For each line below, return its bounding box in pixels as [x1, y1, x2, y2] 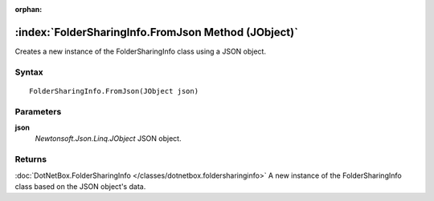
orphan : [14, 5, 43, 14]
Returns [14, 154, 47, 165]
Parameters [14, 106, 62, 117]
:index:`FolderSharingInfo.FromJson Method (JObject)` [14, 25, 299, 39]
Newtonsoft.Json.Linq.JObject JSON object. [35, 134, 182, 143]
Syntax [14, 66, 43, 78]
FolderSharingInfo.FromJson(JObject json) [29, 86, 199, 95]
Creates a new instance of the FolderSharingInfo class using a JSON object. [14, 46, 267, 56]
